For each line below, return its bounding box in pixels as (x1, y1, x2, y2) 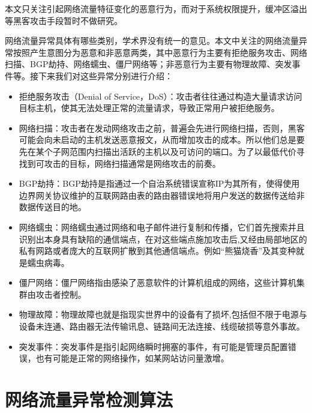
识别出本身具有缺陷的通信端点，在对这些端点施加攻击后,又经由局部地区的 (19, 232, 307, 245)
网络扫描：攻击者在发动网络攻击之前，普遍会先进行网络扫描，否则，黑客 (19, 121, 305, 134)
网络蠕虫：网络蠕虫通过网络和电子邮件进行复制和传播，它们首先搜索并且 (19, 220, 305, 233)
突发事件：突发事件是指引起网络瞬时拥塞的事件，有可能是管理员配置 (19, 340, 288, 352)
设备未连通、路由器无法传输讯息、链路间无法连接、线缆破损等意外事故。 (19, 320, 305, 333)
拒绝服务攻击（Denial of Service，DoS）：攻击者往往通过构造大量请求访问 (19, 89, 302, 102)
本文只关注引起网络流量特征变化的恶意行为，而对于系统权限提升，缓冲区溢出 (5, 2, 307, 14)
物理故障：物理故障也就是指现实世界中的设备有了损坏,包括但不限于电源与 (19, 308, 307, 321)
